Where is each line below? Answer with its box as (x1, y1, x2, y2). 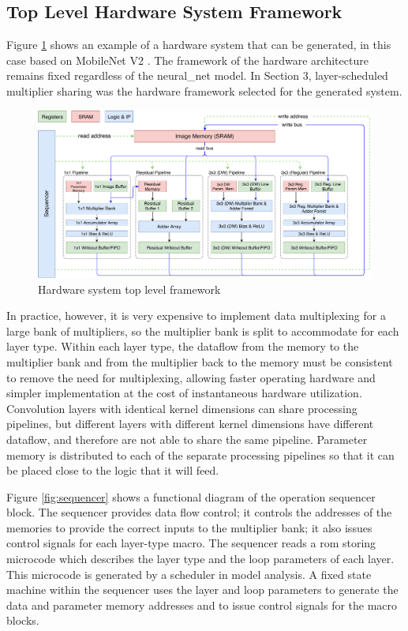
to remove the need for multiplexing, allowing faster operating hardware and (6, 369, 376, 385)
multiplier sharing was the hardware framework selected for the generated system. (6, 82, 402, 99)
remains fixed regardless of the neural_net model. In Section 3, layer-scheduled (6, 67, 388, 84)
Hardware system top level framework (38, 280, 221, 297)
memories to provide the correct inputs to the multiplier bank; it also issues (6, 519, 372, 535)
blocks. (6, 612, 39, 629)
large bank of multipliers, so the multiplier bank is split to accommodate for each (6, 322, 399, 339)
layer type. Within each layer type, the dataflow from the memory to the (6, 338, 359, 355)
